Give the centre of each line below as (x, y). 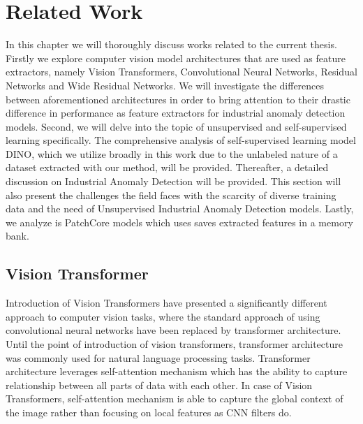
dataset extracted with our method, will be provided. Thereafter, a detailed (167, 167)
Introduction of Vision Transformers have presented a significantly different (166, 303)
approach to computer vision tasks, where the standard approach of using (163, 316)
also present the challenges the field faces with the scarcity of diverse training (171, 195)
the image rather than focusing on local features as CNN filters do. (149, 412)
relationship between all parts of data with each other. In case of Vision (159, 385)
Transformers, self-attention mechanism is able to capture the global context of (175, 399)
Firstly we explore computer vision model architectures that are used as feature (176, 58)
